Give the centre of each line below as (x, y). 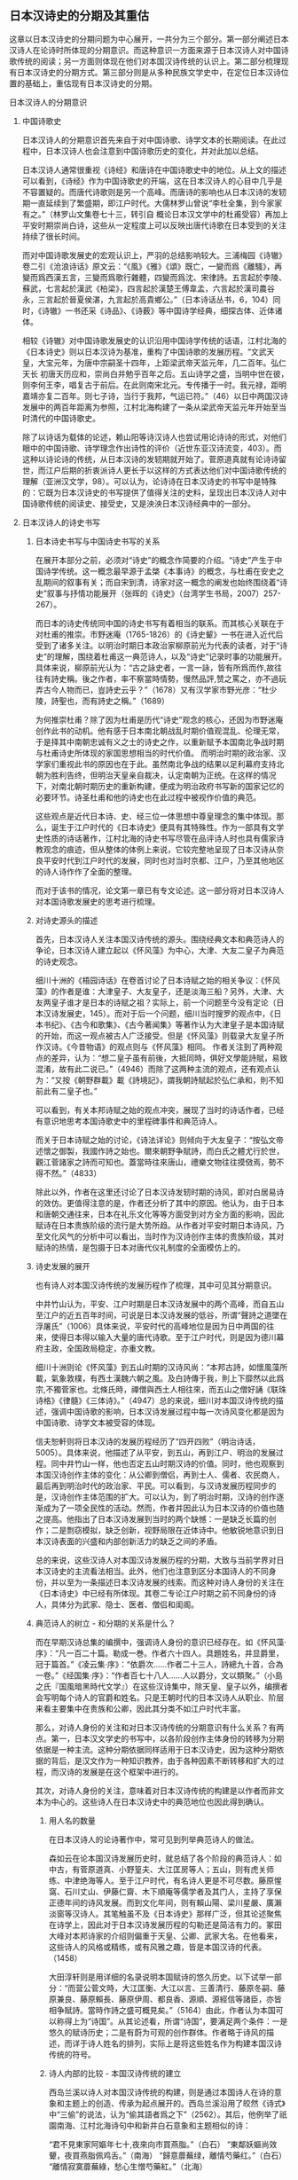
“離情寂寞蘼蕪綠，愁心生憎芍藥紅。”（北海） (128, 2166)
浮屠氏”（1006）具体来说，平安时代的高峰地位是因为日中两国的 (151, 1326)
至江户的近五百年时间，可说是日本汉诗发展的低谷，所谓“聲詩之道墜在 (161, 1314)
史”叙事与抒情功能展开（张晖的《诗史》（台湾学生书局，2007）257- (158, 593)
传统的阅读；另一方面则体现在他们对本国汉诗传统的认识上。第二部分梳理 (149, 61)
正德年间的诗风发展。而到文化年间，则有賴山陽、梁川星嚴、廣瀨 (165, 1902)
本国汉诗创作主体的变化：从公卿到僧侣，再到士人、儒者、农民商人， (160, 1474)
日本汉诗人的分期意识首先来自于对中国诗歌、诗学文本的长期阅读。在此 (150, 139)
